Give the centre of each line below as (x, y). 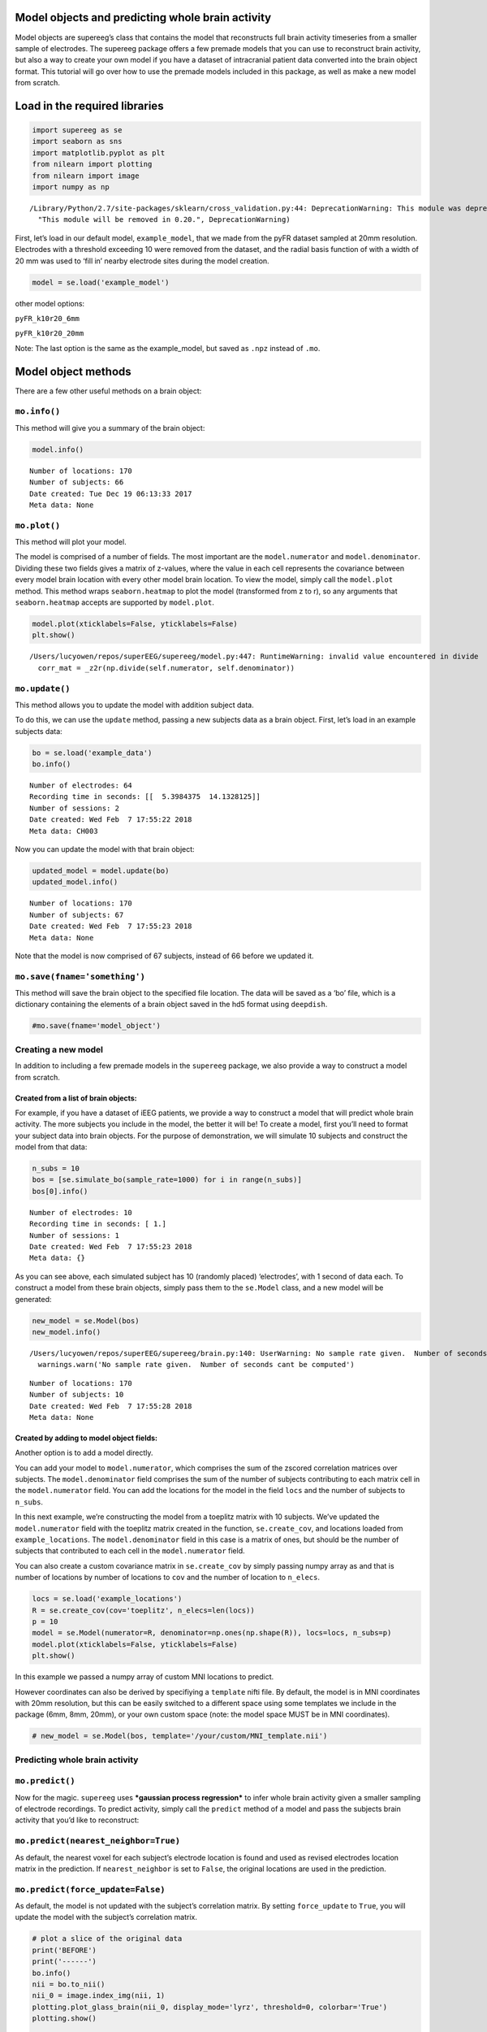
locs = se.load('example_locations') (107, 1599)
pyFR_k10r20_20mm (50, 334)
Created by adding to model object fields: (86, 1438)
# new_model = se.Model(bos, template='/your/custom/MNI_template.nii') (180, 1736)
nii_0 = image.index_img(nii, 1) (99, 1996)
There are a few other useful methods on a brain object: (108, 391)
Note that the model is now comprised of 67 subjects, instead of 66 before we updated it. (164, 956)
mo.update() (43, 688)
